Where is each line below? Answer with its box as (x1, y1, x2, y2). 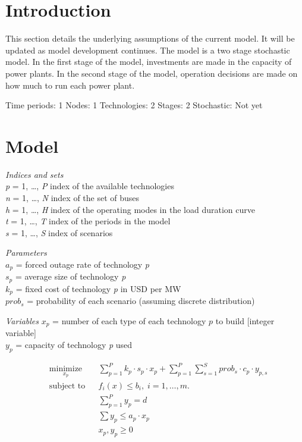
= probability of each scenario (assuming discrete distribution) (27, 294, 255, 307)
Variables (5, 314, 39, 327)
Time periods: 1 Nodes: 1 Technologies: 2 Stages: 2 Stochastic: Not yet (5, 99, 263, 111)
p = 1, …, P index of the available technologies (5, 180, 174, 192)
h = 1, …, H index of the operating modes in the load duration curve (5, 203, 255, 215)
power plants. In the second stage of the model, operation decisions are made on (5, 67, 298, 79)
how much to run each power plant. (5, 79, 135, 91)
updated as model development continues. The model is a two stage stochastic (5, 43, 290, 56)
